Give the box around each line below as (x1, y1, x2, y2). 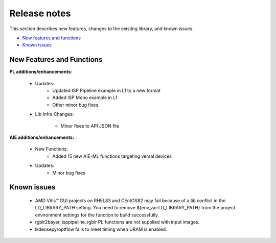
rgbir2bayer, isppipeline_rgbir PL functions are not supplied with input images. (35, 219, 200, 225)
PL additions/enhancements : (9, 69, 73, 75)
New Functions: (35, 146, 68, 152)
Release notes (9, 8, 71, 19)
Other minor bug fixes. (52, 102, 100, 108)
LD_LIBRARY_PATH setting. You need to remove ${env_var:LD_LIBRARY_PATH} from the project (35, 205, 236, 211)
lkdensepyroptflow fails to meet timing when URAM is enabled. (35, 226, 167, 232)
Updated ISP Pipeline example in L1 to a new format (52, 87, 161, 94)
